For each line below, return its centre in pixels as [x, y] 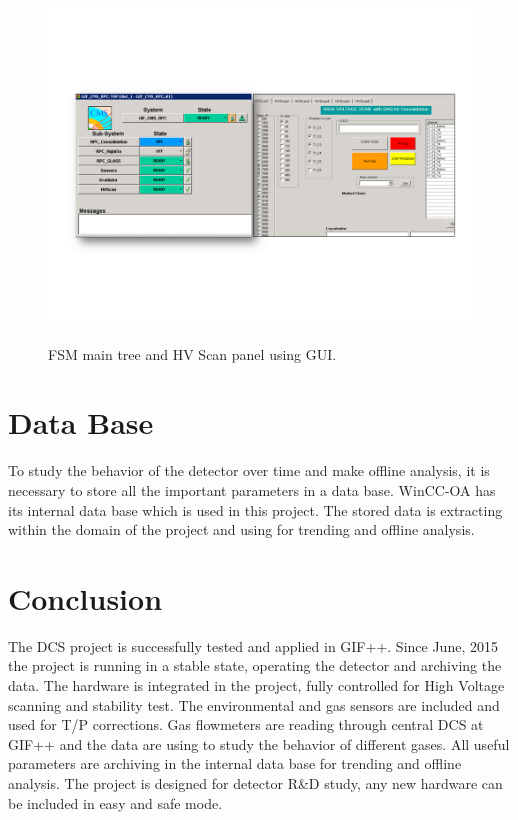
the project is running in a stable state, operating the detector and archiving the [255, 665]
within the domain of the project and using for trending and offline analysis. [241, 529]
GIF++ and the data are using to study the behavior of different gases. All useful [259, 743]
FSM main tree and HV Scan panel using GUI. [192, 353]
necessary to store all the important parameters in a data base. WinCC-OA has [252, 489]
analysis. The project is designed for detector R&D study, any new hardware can [255, 782]
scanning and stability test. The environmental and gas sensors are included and [254, 704]
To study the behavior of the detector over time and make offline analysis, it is [249, 470]
